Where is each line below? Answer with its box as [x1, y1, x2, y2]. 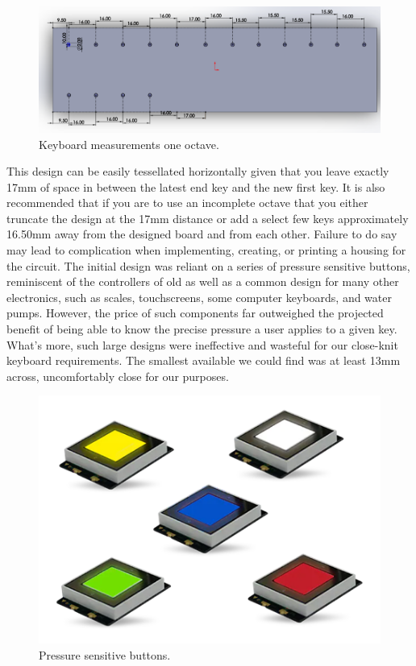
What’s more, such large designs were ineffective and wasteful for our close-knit [6, 336, 398, 353]
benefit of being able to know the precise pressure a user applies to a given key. [6, 321, 397, 337]
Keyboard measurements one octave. [39, 135, 219, 152]
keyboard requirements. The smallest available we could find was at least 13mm [6, 352, 401, 369]
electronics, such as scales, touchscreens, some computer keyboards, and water [6, 288, 392, 305]
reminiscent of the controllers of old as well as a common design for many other [6, 273, 399, 290]
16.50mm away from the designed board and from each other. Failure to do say [6, 225, 397, 242]
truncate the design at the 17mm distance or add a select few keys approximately [6, 209, 409, 226]
